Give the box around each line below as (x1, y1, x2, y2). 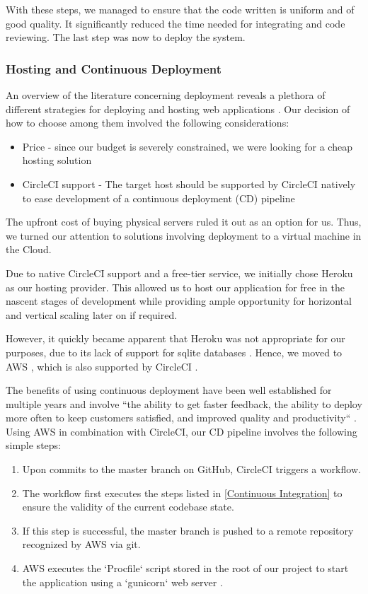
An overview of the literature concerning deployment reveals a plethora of (6, 88, 326, 102)
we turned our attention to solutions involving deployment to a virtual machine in (6, 228, 362, 243)
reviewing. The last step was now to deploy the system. (6, 30, 246, 45)
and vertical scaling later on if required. (6, 307, 178, 322)
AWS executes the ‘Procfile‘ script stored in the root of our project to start (22, 561, 349, 576)
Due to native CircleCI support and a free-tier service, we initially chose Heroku (6, 265, 353, 280)
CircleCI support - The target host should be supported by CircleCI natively (22, 176, 356, 191)
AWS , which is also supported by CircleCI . (6, 359, 198, 373)
